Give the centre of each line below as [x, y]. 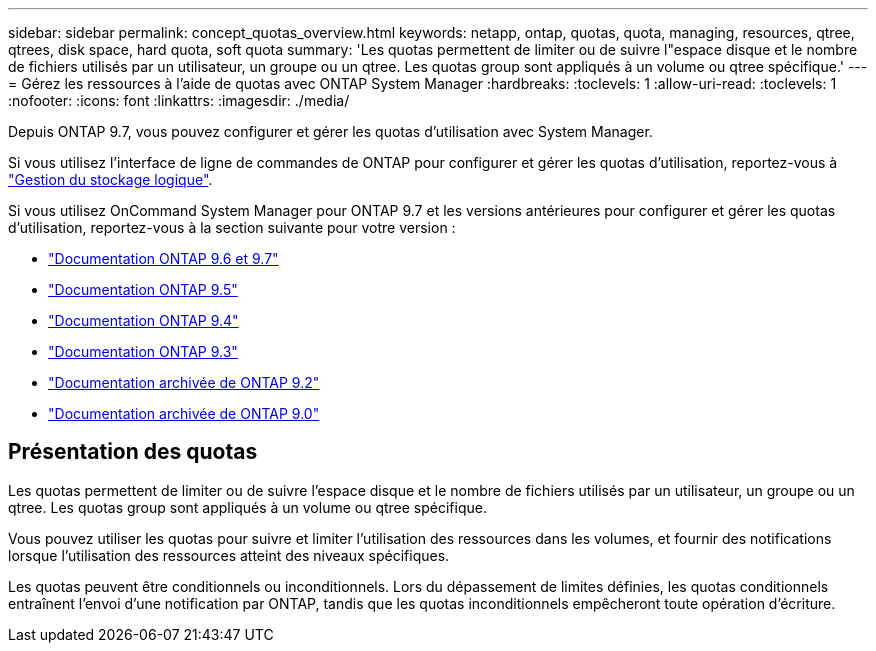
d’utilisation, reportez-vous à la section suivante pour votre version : [232, 227]
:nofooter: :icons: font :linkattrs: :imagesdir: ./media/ [179, 100]
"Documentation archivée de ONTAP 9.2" [184, 382]
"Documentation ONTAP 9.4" [143, 320]
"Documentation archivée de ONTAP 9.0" [184, 413]
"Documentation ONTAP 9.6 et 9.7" [163, 258]
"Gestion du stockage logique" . [110, 179]
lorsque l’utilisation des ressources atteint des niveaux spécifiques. [229, 555]
